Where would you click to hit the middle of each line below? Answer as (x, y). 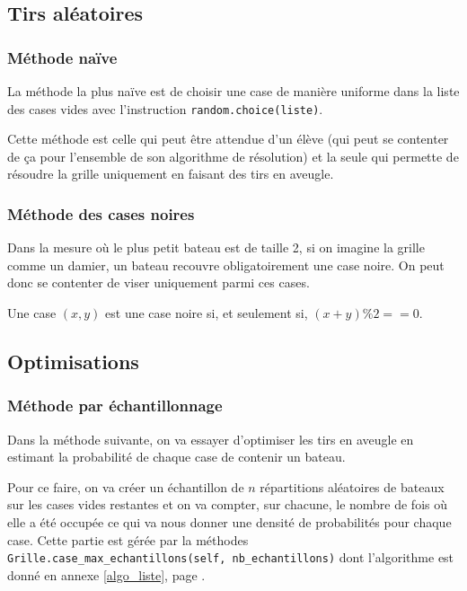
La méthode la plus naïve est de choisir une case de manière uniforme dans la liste (233, 91)
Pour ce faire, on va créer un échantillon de (126, 486)
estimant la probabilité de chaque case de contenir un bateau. (176, 457)
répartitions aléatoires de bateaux (352, 486)
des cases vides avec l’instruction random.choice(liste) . (165, 108)
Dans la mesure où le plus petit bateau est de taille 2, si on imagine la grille (216, 247)
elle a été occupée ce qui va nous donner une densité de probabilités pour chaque (229, 522)
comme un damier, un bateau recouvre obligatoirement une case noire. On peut (226, 265)
